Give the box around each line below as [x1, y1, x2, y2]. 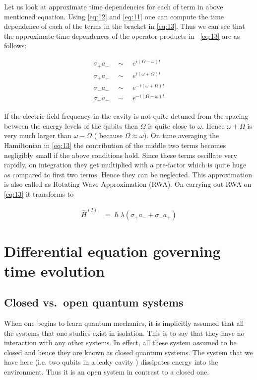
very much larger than [4, 130, 71, 141]
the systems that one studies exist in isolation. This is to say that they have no [4, 327, 245, 338]
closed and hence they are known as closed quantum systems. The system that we [4, 347, 253, 357]
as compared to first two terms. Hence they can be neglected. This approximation [4, 169, 253, 179]
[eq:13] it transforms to [4, 188, 74, 199]
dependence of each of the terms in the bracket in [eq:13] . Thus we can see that [4, 21, 245, 31]
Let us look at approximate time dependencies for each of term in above [4, 1, 223, 11]
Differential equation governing [4, 241, 221, 261]
